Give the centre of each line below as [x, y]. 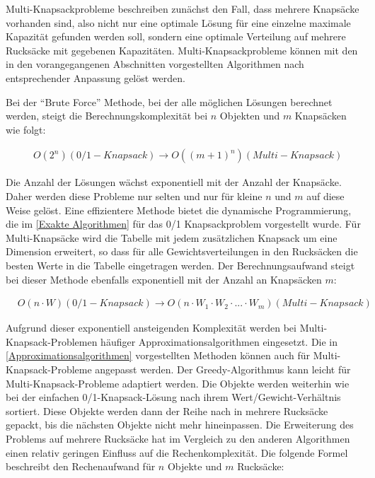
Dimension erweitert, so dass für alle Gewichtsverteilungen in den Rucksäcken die [182, 251]
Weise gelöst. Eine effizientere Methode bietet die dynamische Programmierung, [179, 210]
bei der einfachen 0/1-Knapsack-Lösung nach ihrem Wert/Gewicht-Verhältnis [173, 397]
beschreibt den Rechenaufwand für [81, 466]
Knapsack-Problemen [52, 341]
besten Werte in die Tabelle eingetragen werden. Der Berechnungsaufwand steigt [180, 265]
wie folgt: [26, 129]
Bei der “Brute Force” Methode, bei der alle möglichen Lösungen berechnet [169, 101]
